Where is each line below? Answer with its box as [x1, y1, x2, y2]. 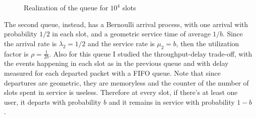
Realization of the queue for [24, 2, 108, 12]
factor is [4, 48, 29, 59]
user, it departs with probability [4, 96, 102, 107]
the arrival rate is [4, 38, 57, 48]
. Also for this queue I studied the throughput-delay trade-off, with [49, 48, 253, 59]
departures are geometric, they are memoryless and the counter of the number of [4, 77, 249, 88]
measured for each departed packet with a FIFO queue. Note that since [4, 68, 221, 78]
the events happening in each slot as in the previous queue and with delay [4, 58, 229, 68]
